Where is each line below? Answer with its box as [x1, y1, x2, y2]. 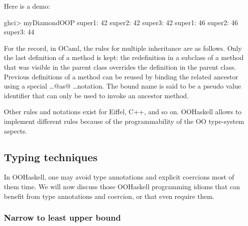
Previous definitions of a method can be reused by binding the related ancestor [4, 71, 238, 81]
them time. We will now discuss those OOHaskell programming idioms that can [4, 181, 240, 191]
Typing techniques [4, 149, 98, 164]
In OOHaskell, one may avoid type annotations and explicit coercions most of [4, 172, 234, 182]
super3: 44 [4, 27, 34, 37]
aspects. [4, 125, 27, 136]
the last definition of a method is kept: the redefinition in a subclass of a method [4, 52, 244, 62]
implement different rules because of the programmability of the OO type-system [4, 116, 244, 126]
